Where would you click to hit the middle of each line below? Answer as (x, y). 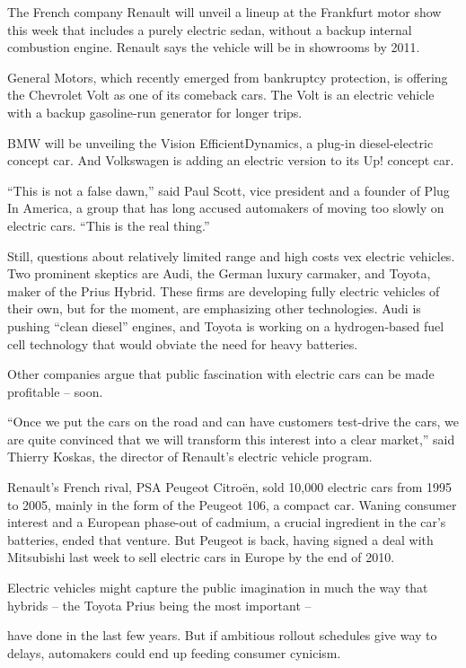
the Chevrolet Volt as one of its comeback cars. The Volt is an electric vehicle (221, 95)
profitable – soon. (55, 391)
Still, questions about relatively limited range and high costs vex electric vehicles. (231, 255)
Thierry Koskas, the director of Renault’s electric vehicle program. (190, 457)
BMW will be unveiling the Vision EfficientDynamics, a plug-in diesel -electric (220, 142)
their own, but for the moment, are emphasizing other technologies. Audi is (214, 308)
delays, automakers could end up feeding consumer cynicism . (174, 652)
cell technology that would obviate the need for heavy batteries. (183, 343)
